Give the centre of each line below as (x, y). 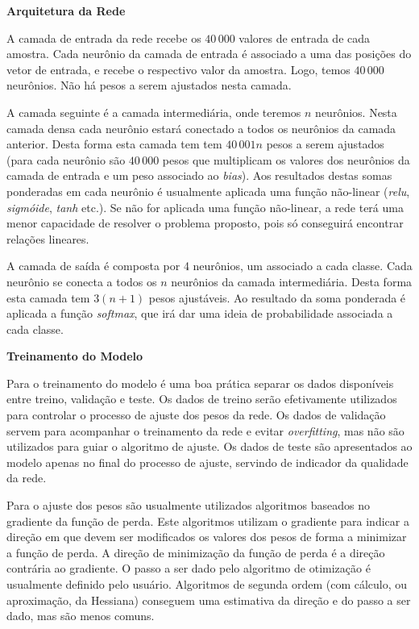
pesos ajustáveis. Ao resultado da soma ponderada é (277, 297)
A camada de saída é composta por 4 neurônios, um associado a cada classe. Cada (209, 266)
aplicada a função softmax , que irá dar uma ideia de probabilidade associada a (200, 313)
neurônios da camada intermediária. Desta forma (292, 281)
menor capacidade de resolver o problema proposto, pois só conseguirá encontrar (205, 223)
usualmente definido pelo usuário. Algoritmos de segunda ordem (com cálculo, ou (207, 584)
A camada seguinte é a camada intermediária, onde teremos (154, 112)
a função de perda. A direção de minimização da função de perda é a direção (196, 552)
